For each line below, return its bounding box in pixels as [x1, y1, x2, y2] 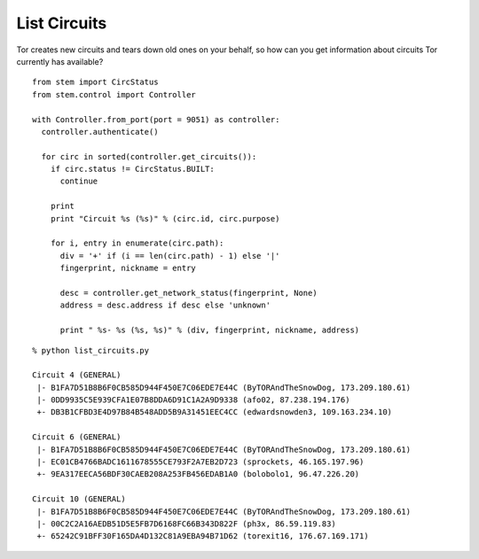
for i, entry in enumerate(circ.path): [50, 238, 224, 248]
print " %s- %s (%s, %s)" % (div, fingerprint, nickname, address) [59, 325, 360, 336]
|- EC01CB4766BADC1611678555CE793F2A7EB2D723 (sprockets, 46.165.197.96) [36, 457, 365, 467]
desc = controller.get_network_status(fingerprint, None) [59, 288, 318, 298]
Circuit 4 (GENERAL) [32, 370, 122, 380]
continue [59, 176, 98, 186]
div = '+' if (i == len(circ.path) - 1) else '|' [59, 251, 280, 260]
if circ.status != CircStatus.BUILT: [50, 164, 215, 175]
